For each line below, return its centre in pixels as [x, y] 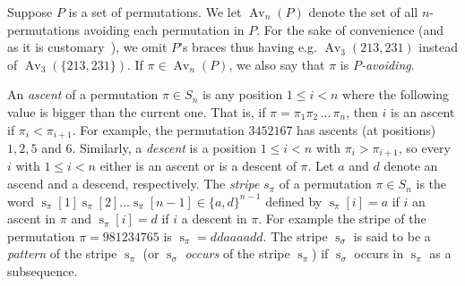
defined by [294, 201]
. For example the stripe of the [342, 219]
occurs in [379, 253]
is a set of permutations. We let [155, 12]
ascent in [32, 219]
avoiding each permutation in [164, 29]
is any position [242, 94]
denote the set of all [363, 12]
